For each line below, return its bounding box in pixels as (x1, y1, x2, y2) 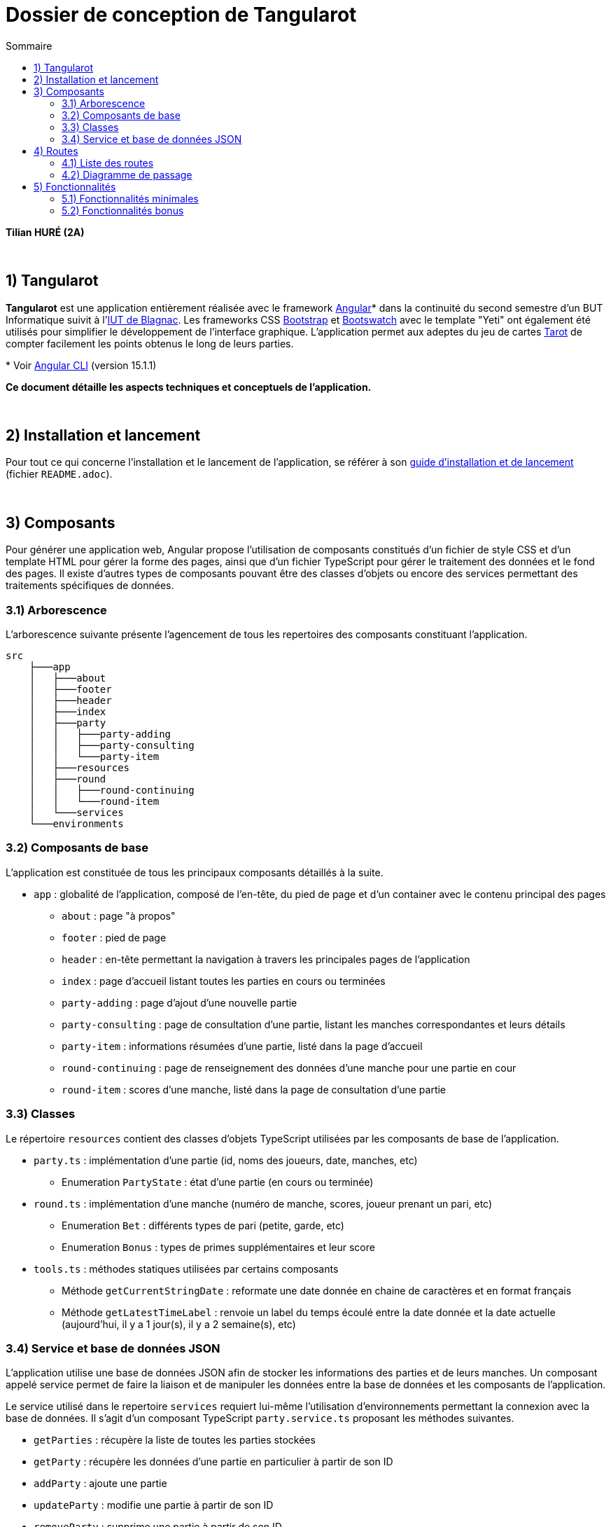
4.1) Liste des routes (62, 156, 154, 169)
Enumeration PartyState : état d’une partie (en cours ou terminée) (62, 1175, 374, 1188)
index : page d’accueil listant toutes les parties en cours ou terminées (62, 974, 386, 987)
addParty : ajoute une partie (34, 1477, 167, 1490)
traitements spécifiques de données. (6, 579, 174, 592)
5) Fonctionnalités (34, 180, 116, 193)
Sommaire (6, 39, 52, 52)
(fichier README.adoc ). (6, 468, 113, 481)
